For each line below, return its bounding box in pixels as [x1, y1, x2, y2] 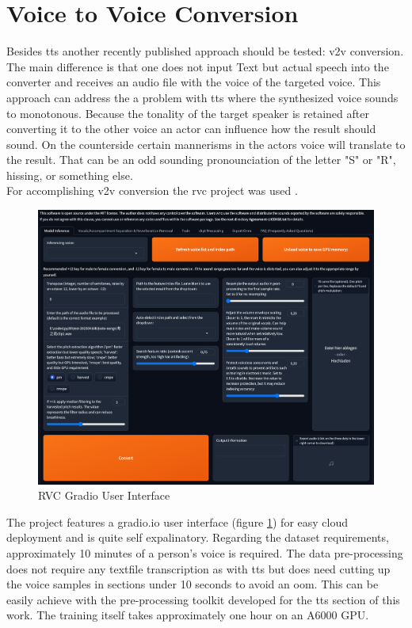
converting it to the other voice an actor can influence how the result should [6, 120, 376, 137]
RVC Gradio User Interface [38, 487, 170, 504]
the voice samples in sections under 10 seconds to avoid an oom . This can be [6, 576, 379, 592]
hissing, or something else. [6, 166, 133, 183]
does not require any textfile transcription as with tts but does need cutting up [6, 560, 391, 577]
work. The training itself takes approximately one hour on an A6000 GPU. [6, 607, 369, 623]
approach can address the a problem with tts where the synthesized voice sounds [6, 89, 399, 105]
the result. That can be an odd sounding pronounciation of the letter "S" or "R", [6, 151, 396, 168]
